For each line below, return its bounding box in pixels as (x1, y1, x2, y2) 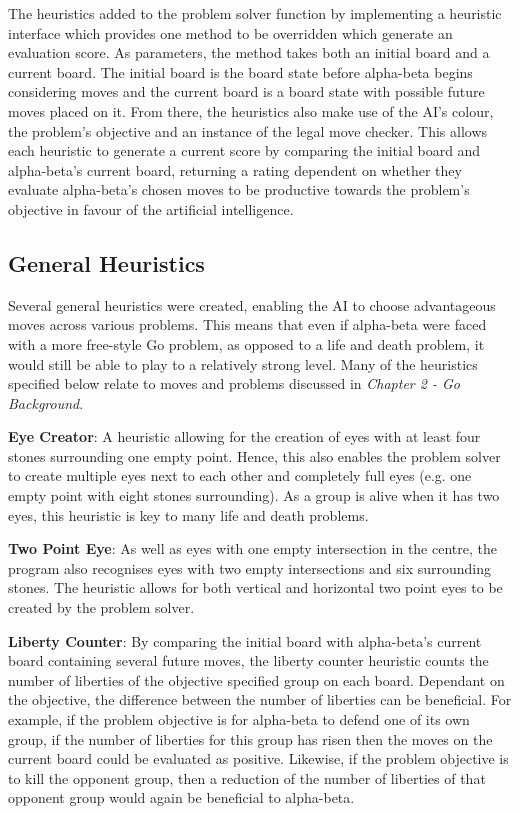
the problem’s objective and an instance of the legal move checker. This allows (8, 120, 488, 141)
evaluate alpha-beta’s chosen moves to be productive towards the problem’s (8, 179, 470, 200)
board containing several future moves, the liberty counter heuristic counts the (8, 650, 489, 671)
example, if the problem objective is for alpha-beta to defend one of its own (8, 709, 470, 730)
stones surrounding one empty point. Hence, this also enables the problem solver (8, 445, 501, 466)
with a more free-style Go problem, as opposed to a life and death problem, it (8, 333, 485, 354)
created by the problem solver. (8, 597, 195, 618)
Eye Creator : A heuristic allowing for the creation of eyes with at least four (8, 426, 481, 447)
